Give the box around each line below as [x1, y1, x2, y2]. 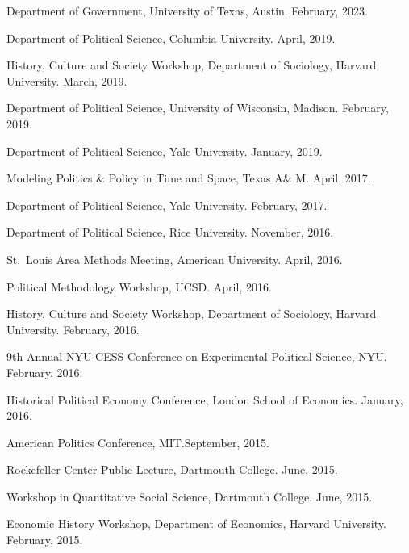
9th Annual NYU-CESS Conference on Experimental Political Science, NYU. [6, 348, 387, 365]
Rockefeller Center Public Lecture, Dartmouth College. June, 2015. [6, 461, 338, 478]
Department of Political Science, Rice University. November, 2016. [6, 224, 334, 241]
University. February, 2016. [6, 320, 140, 337]
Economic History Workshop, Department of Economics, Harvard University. [6, 515, 386, 532]
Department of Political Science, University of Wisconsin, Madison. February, [6, 99, 389, 116]
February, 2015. [6, 531, 83, 548]
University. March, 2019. [6, 72, 127, 89]
